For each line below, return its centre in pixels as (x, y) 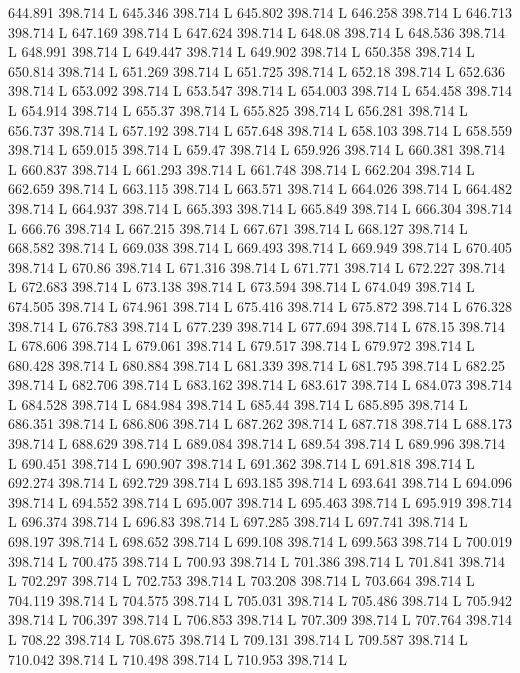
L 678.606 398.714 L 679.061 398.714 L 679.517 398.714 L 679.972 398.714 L (241, 345)
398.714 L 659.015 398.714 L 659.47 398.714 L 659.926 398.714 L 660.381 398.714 (256, 149)
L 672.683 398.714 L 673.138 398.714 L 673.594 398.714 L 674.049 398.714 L (241, 286)
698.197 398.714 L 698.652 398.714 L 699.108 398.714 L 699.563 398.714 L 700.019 (260, 541)
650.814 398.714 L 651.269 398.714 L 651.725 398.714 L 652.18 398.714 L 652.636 (256, 70)
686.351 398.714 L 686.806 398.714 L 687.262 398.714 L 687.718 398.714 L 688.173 (260, 423)
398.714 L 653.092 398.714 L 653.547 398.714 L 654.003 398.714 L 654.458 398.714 (260, 90)
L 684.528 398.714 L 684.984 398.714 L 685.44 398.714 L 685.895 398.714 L (238, 403)
